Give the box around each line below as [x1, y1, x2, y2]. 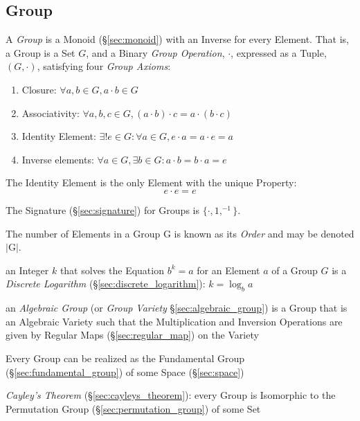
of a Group [271, 262, 318, 277]
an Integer [6, 262, 49, 277]
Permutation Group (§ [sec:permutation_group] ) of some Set [6, 401, 261, 415]
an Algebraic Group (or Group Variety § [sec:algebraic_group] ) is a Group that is [6, 301, 348, 315]
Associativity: [21, 105, 80, 120]
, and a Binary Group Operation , [86, 45, 225, 60]
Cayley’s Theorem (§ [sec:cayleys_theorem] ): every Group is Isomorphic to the [6, 388, 336, 402]
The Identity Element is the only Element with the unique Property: [6, 175, 297, 190]
